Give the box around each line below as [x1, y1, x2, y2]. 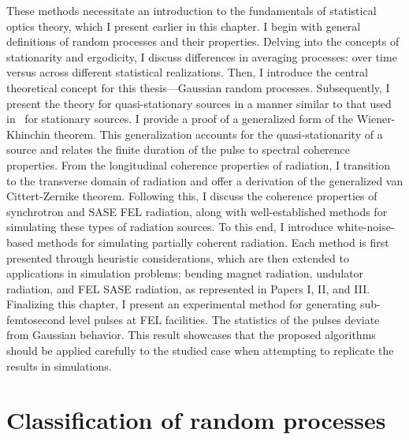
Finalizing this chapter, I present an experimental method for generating [6, 296, 357, 312]
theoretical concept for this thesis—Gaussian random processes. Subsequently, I [6, 79, 390, 95]
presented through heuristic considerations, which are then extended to [6, 249, 349, 266]
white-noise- [336, 218, 395, 235]
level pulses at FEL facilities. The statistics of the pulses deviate [69, 311, 380, 327]
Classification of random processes [6, 404, 386, 436]
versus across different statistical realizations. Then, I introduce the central [6, 64, 368, 80]
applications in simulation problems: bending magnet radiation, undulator [6, 265, 364, 282]
